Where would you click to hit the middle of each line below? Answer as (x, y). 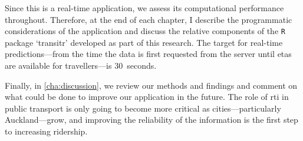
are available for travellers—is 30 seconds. (81, 66)
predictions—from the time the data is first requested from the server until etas (148, 54)
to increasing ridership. (46, 131)
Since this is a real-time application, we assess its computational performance (144, 8)
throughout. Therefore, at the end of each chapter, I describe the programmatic (149, 19)
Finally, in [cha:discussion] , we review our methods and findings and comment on (151, 85)
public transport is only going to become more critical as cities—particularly (143, 108)
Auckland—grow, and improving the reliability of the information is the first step (151, 120)
